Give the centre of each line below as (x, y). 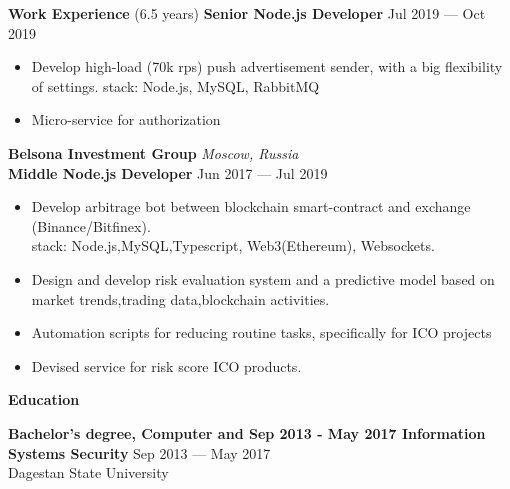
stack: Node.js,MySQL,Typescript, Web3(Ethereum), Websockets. (233, 245)
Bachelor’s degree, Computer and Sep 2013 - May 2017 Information (247, 432)
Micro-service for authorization (126, 119)
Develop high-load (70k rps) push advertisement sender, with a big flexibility (267, 66)
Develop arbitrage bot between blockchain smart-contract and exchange (251, 206)
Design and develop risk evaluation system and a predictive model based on (263, 278)
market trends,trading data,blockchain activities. (180, 298)
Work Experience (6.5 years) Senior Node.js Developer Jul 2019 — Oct (247, 13)
